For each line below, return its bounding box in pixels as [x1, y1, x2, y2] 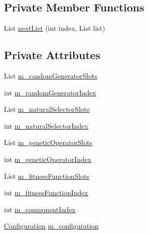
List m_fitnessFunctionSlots [4, 170, 90, 181]
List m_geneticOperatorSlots [4, 137, 93, 148]
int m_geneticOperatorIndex [4, 154, 92, 164]
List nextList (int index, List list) [4, 23, 105, 33]
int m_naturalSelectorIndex [4, 120, 89, 131]
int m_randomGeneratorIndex [4, 87, 97, 97]
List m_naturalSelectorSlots [4, 104, 90, 114]
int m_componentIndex [4, 204, 76, 214]
